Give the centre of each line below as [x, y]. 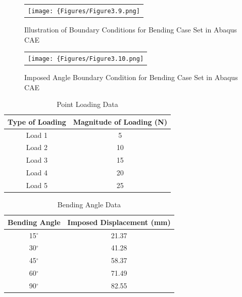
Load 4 [37, 173]
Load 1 [37, 135]
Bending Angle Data [89, 205]
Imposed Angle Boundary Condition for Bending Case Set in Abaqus [131, 77]
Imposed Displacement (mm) [119, 222]
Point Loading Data [87, 104]
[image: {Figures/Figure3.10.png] [86, 59]
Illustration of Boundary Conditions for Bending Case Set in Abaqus [131, 29]
